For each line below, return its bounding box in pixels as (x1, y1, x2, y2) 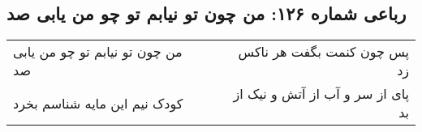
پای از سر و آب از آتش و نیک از (233, 84, 409, 104)
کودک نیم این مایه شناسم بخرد (13, 93, 183, 113)
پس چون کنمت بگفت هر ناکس (238, 42, 409, 62)
